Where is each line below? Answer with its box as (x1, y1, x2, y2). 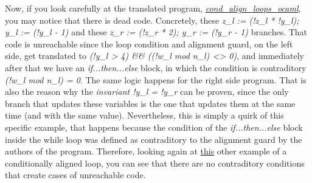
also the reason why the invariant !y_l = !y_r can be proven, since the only (5, 85, 289, 98)
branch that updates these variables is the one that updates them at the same (5, 97, 296, 109)
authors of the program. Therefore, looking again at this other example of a (5, 145, 287, 157)
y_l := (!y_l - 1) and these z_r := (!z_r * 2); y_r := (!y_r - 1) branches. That (5, 26, 308, 38)
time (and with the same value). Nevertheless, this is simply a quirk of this (5, 109, 284, 122)
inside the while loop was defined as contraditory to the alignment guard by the (5, 133, 302, 145)
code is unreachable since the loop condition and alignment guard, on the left (5, 37, 293, 50)
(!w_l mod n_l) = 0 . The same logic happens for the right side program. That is (5, 73, 307, 86)
